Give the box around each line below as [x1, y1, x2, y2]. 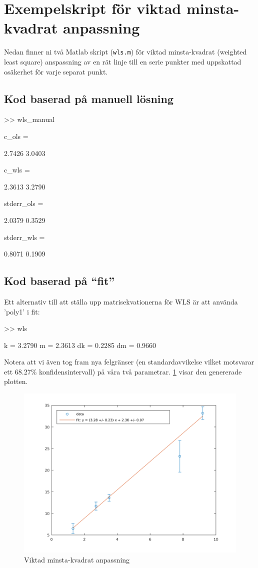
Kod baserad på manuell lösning [4, 90, 174, 106]
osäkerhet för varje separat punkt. [4, 66, 108, 76]
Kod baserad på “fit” [4, 273, 115, 288]
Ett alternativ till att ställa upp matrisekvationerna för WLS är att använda [4, 296, 238, 306]
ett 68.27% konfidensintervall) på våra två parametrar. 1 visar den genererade [4, 366, 242, 376]
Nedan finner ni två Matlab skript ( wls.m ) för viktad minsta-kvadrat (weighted [4, 46, 247, 57]
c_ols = [4, 130, 28, 141]
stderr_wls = [4, 231, 45, 242]
